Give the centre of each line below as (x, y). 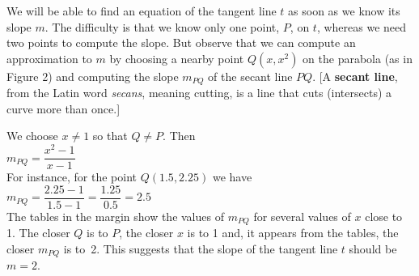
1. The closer (38, 233)
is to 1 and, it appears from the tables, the (293, 233)
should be (373, 248)
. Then (179, 136)
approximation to (49, 58)
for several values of (302, 216)
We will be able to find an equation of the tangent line (142, 11)
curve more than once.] (63, 108)
